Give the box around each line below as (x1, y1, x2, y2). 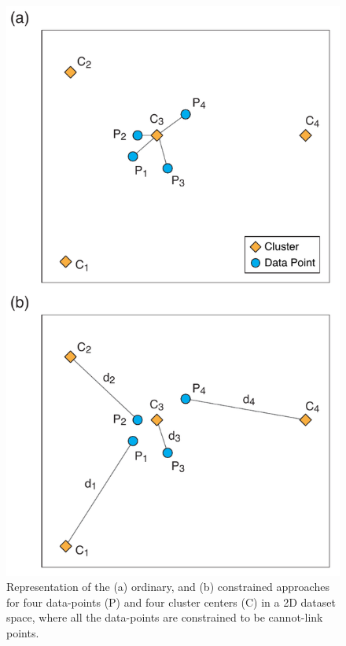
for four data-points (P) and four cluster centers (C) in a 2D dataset (6, 593, 336, 610)
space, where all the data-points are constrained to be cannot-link (6, 609, 323, 626)
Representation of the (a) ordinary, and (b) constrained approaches (6, 578, 329, 595)
